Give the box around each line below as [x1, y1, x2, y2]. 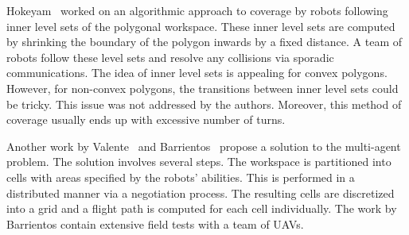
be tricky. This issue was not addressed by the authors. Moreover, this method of [6, 95, 402, 112]
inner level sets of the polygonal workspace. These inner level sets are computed [6, 17, 395, 34]
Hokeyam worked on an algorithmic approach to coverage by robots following [6, 2, 388, 18]
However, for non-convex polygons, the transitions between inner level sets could [6, 79, 399, 96]
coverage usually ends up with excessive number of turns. [6, 111, 286, 128]
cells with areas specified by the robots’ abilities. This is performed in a [6, 168, 355, 185]
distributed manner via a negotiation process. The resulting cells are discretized [6, 184, 395, 201]
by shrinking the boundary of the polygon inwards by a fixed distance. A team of [6, 33, 403, 50]
